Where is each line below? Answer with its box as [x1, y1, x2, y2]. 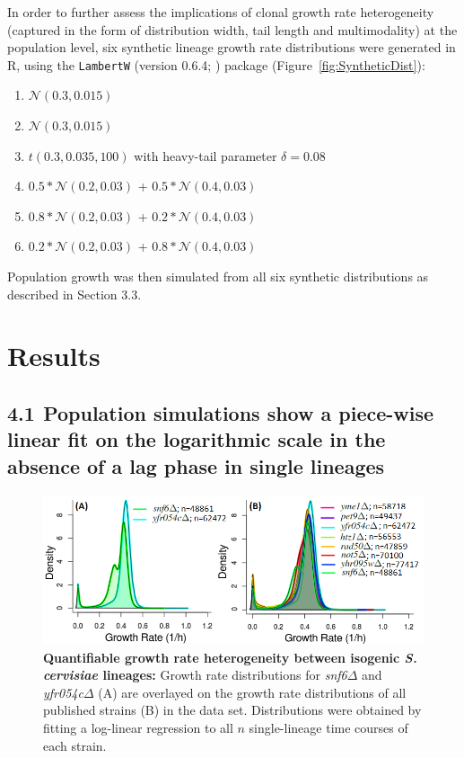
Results [7, 337, 101, 374]
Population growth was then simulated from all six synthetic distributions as [7, 267, 429, 285]
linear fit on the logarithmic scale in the [7, 425, 386, 453]
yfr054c [43, 682, 83, 701]
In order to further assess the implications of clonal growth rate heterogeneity [7, 3, 434, 21]
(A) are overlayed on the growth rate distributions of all [98, 682, 407, 701]
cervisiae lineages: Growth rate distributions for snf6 [43, 665, 347, 684]
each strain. [43, 736, 107, 754]
